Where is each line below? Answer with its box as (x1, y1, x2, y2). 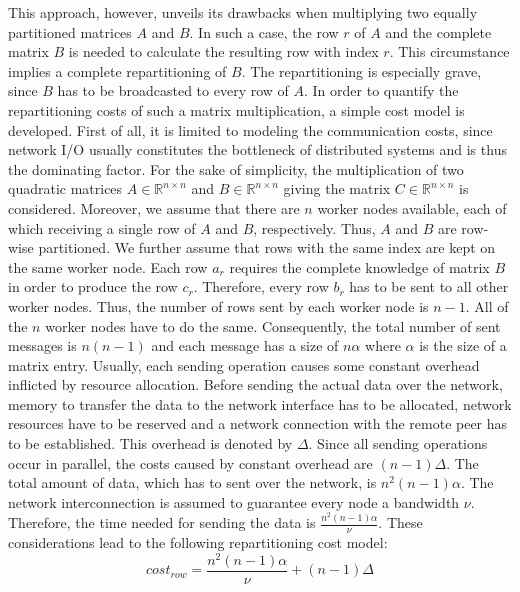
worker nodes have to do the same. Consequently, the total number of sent (45, 315, 501, 336)
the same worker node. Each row (8, 256, 208, 277)
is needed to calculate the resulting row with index (68, 41, 379, 62)
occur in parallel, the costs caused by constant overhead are (8, 452, 373, 473)
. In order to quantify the (304, 80, 459, 101)
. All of (465, 295, 509, 316)
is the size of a (419, 335, 507, 356)
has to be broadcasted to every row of (57, 80, 289, 101)
